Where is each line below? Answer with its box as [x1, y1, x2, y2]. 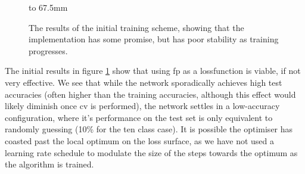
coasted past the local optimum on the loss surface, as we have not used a [5, 134, 275, 147]
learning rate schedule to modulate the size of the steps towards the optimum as [5, 146, 298, 159]
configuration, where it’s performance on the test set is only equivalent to [5, 111, 273, 123]
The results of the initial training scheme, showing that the [29, 21, 244, 33]
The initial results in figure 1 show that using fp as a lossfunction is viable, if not [5, 64, 301, 77]
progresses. [29, 44, 68, 57]
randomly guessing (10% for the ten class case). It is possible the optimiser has [5, 123, 293, 135]
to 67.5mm [29, 1, 68, 13]
